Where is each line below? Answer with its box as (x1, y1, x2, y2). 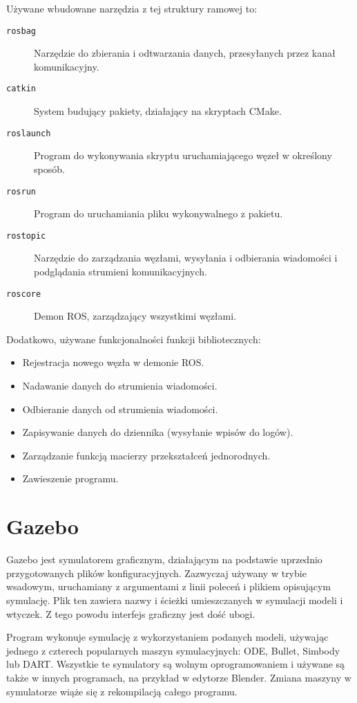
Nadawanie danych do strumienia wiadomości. (22, 378, 218, 393)
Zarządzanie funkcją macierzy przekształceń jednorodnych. (22, 448, 271, 462)
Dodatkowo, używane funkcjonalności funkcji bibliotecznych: (6, 331, 261, 346)
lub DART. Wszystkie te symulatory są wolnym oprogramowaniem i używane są (6, 657, 345, 671)
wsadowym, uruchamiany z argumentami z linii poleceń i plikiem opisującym (6, 579, 331, 594)
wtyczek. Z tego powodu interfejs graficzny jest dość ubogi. (6, 606, 255, 621)
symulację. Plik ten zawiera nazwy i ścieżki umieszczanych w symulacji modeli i (6, 592, 343, 607)
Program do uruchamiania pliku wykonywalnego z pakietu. (34, 206, 283, 221)
